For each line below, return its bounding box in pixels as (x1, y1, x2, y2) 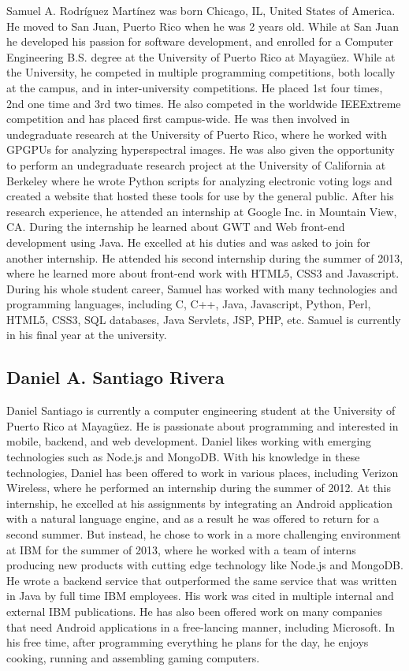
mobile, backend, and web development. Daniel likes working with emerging (6, 433, 372, 449)
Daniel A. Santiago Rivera (6, 365, 225, 390)
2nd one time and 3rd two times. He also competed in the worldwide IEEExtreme (6, 95, 401, 111)
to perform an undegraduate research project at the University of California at (6, 156, 386, 173)
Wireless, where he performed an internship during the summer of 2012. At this (6, 479, 391, 496)
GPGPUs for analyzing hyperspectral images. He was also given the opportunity (6, 141, 395, 158)
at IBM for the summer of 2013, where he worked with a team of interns (6, 541, 356, 557)
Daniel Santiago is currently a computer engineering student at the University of (6, 402, 396, 419)
